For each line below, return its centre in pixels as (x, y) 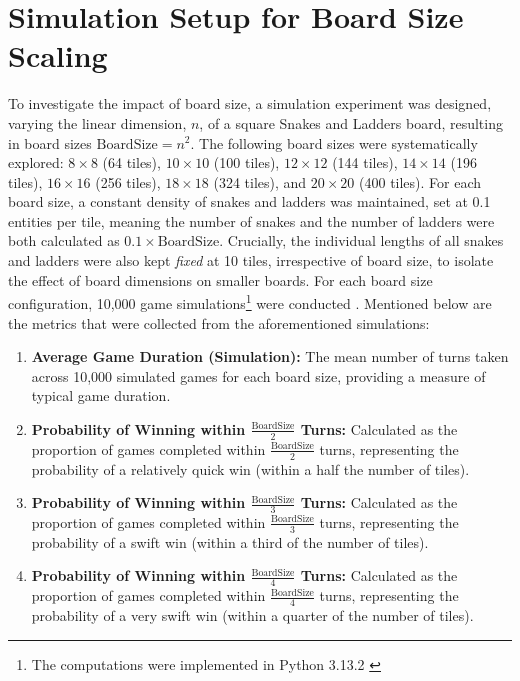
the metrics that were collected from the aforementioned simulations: (219, 322)
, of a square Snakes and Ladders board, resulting (351, 122)
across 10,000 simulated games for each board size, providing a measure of (258, 375)
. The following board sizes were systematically (334, 142)
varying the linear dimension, (97, 122)
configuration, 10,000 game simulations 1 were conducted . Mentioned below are (250, 301)
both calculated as (64, 240)
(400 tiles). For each (420, 181)
